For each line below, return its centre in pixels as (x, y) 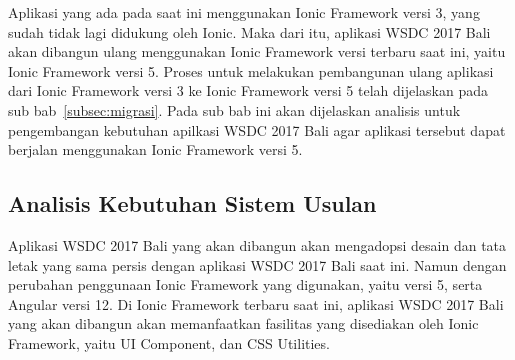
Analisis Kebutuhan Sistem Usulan (192, 203)
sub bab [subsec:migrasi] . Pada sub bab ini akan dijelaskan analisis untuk (234, 109)
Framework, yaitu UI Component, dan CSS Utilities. (169, 342)
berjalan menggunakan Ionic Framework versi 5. (155, 149)
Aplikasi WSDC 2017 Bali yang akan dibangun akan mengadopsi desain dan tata (257, 244)
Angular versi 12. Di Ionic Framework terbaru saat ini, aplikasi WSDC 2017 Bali (256, 303)
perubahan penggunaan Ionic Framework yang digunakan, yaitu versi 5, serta (245, 284)
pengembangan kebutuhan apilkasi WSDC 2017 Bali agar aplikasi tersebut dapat (257, 129)
